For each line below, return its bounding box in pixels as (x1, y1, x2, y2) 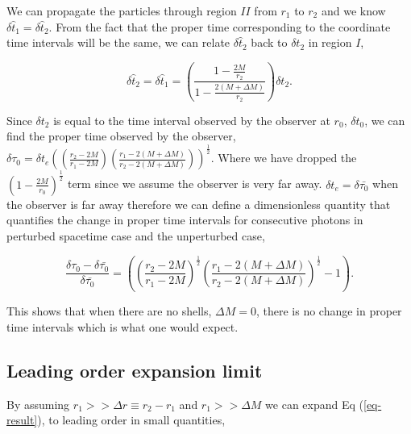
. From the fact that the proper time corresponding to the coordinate (48, 18, 391, 35)
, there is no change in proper (255, 303, 402, 319)
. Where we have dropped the (210, 149, 357, 166)
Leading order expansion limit (6, 357, 263, 382)
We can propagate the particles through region (6, 2, 237, 19)
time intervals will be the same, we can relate (6, 34, 230, 51)
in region (308, 34, 352, 51)
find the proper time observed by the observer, (6, 127, 236, 144)
